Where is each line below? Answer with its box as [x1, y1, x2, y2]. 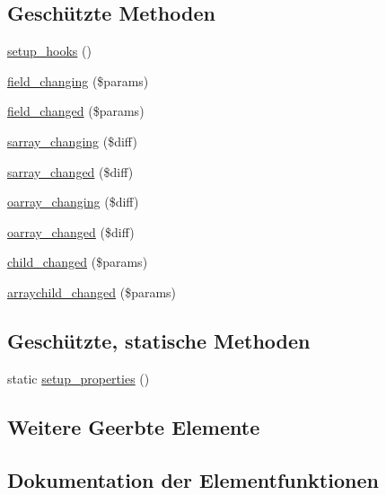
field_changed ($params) [7, 102, 145, 120]
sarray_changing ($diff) [7, 131, 137, 150]
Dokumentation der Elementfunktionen [7, 465, 379, 493]
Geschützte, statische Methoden [7, 326, 311, 354]
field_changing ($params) [7, 71, 149, 90]
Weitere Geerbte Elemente [7, 412, 260, 440]
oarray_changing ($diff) [7, 192, 139, 211]
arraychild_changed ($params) [7, 282, 177, 301]
